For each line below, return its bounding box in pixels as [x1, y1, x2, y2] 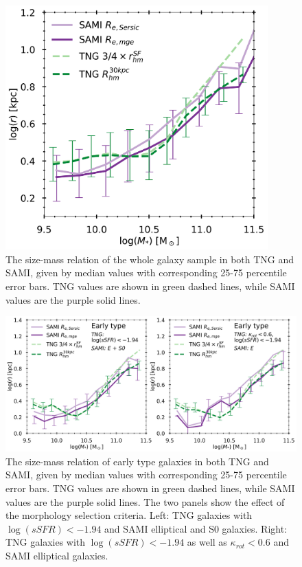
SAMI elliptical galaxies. [5, 548, 108, 562]
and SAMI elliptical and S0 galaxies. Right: [104, 521, 287, 535]
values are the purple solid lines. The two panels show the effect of [5, 494, 285, 509]
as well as [187, 535, 227, 549]
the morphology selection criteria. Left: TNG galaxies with [5, 508, 253, 522]
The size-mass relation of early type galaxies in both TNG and [5, 454, 269, 468]
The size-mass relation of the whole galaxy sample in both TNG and [5, 252, 294, 266]
